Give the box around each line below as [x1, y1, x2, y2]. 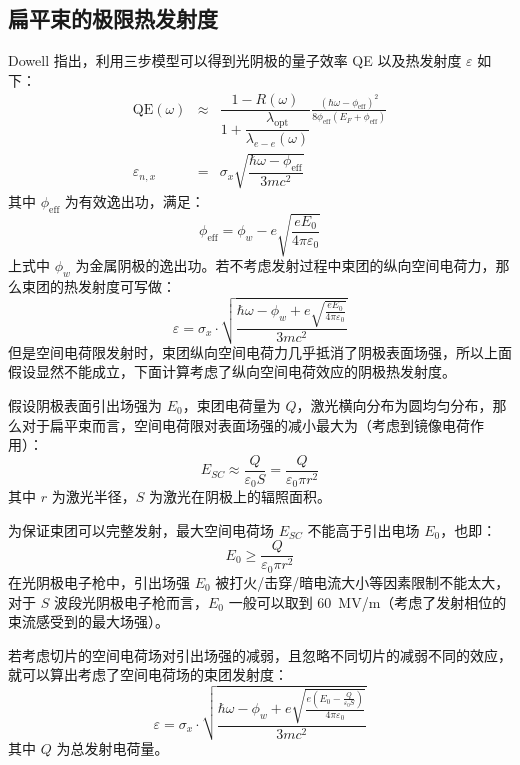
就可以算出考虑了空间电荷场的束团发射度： [8, 664, 288, 685]
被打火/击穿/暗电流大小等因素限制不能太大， [215, 571, 510, 592]
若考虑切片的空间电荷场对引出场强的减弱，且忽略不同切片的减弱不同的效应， [8, 644, 512, 665]
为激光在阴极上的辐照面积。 [148, 486, 331, 507]
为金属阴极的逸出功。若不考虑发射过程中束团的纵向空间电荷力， [75, 255, 496, 276]
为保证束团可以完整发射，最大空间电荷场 [8, 519, 274, 540]
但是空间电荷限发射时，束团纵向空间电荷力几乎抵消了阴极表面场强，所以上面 [8, 341, 512, 362]
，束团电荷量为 [182, 394, 281, 415]
